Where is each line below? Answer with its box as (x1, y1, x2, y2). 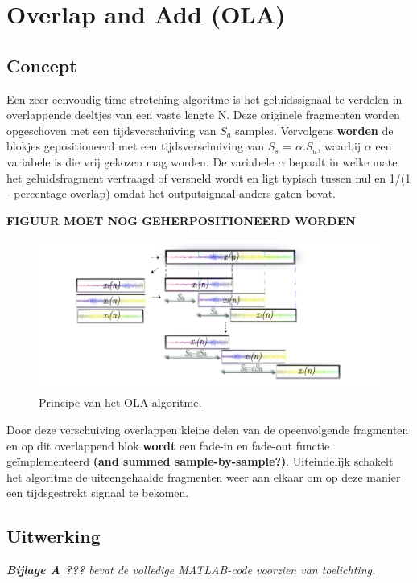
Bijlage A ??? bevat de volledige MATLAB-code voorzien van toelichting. (6, 561, 376, 578)
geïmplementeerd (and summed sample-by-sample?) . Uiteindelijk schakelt (6, 453, 394, 470)
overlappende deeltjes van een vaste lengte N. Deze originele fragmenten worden (6, 106, 400, 123)
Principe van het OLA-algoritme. (39, 394, 202, 411)
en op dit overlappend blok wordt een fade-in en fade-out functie (6, 437, 330, 454)
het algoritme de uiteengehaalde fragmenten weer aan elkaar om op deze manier (6, 468, 401, 485)
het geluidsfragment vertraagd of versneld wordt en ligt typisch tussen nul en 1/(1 (6, 169, 411, 186)
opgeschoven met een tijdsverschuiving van (6, 121, 217, 138)
